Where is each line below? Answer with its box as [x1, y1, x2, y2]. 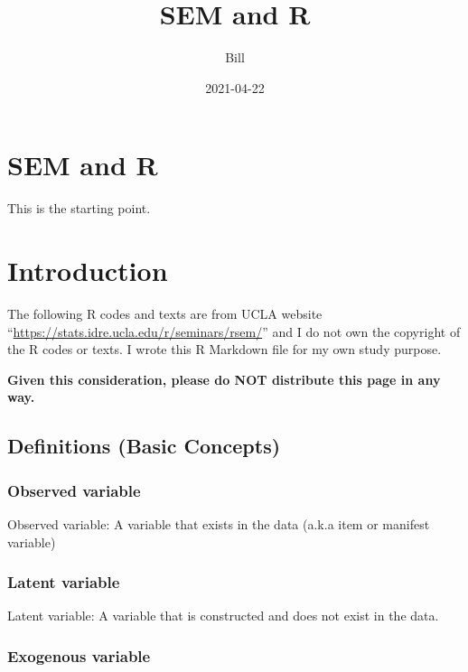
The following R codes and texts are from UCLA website [7, 303, 323, 322]
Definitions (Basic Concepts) [7, 432, 281, 460]
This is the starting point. [7, 199, 151, 218]
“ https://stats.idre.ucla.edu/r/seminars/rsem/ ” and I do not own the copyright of [7, 322, 461, 341]
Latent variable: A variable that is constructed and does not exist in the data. [7, 606, 439, 625]
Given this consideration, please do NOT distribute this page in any [7, 369, 441, 388]
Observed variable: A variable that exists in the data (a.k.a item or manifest [7, 514, 430, 533]
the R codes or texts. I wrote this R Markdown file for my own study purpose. [7, 340, 442, 359]
